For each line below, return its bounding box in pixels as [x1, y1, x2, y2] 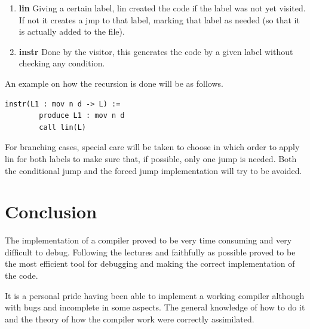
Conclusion [5, 199, 97, 224]
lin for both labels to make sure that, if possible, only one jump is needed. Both [5, 152, 297, 164]
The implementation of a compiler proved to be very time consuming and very [5, 234, 292, 246]
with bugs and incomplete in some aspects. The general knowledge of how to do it [5, 301, 305, 313]
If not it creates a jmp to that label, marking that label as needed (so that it [19, 13, 300, 26]
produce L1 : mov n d [39, 111, 125, 120]
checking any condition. [19, 57, 105, 69]
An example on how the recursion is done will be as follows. [5, 77, 223, 89]
